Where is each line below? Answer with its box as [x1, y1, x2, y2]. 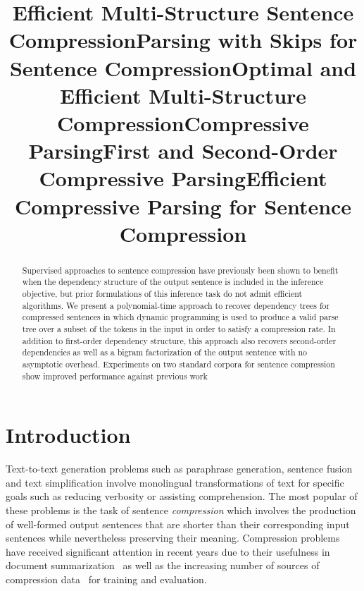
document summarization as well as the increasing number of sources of [6, 558, 320, 573]
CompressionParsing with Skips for [8, 25, 358, 54]
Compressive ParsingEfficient [39, 164, 327, 193]
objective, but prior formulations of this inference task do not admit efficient [22, 287, 303, 299]
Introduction [6, 420, 131, 449]
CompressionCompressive [57, 108, 309, 137]
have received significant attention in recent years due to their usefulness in [6, 544, 330, 559]
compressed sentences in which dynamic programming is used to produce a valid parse [22, 311, 339, 323]
